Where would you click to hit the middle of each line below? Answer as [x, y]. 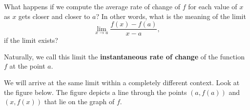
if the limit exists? [31, 40]
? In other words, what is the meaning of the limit [171, 16]
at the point [27, 66]
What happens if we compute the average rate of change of [92, 6]
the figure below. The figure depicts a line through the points [95, 92]
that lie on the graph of [79, 101]
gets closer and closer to [54, 16]
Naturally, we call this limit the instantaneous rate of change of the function [124, 56]
